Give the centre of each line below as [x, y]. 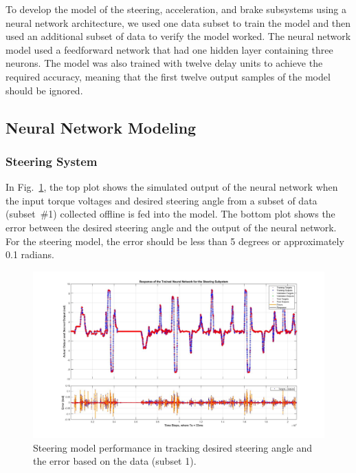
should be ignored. [44, 90]
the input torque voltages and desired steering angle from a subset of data [162, 200]
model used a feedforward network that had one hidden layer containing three [169, 49]
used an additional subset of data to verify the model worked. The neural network [178, 36]
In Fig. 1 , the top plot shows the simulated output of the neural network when [172, 187]
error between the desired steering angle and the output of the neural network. [171, 227]
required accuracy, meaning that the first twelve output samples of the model [168, 76]
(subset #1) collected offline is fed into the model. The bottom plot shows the [170, 214]
